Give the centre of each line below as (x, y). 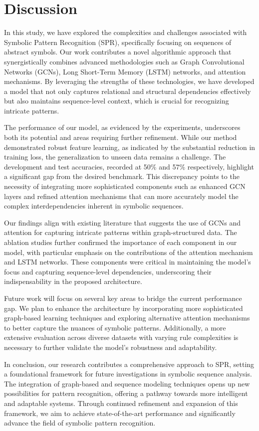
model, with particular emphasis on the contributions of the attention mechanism (129, 252)
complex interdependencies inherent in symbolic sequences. (94, 206)
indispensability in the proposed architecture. (73, 281)
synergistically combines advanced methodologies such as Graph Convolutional (124, 61)
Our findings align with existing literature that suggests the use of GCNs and (123, 222)
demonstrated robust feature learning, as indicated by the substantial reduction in (130, 147)
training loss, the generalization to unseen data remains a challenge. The (115, 157)
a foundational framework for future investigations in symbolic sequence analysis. (128, 374)
